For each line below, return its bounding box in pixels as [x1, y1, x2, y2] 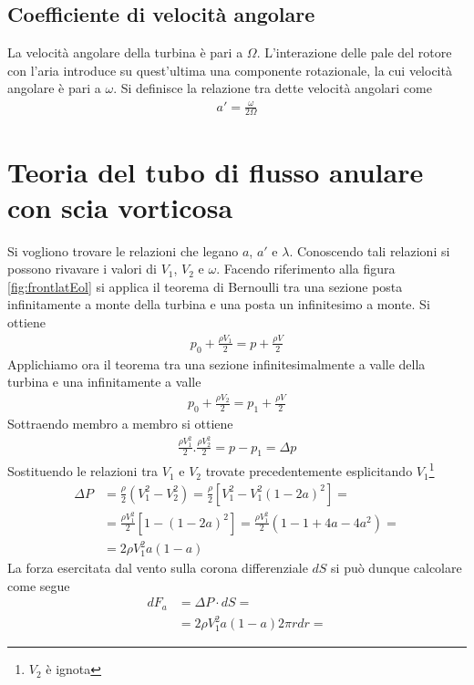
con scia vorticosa [7, 188, 233, 225]
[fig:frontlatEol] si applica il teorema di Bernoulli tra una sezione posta [7, 276, 403, 296]
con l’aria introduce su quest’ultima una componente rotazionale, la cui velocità [7, 60, 452, 79]
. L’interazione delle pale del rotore [256, 43, 452, 62]
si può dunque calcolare [331, 558, 462, 577]
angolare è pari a [7, 78, 101, 98]
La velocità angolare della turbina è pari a [7, 43, 243, 62]
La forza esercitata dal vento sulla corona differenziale [7, 558, 308, 577]
